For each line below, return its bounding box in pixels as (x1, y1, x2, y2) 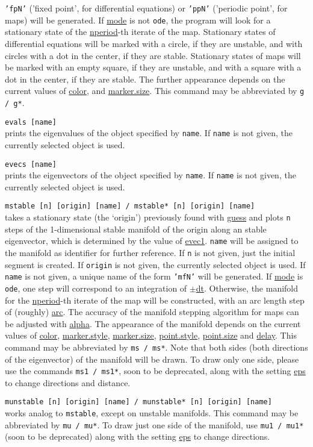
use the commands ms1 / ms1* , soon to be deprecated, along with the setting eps (5, 364, 306, 377)
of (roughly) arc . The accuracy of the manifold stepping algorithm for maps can (5, 305, 299, 318)
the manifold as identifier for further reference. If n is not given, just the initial (5, 246, 296, 258)
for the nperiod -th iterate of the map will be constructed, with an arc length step (5, 293, 305, 306)
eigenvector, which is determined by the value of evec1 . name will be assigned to (5, 234, 299, 247)
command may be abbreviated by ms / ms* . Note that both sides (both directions (5, 340, 308, 353)
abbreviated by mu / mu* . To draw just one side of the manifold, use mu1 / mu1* (5, 418, 304, 431)
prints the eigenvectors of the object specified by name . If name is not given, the (5, 169, 296, 181)
